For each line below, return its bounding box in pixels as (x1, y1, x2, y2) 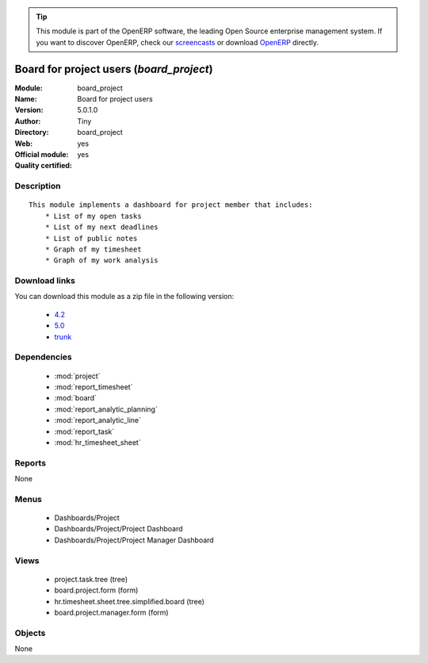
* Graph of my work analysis (44, 256, 159, 265)
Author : (14, 116, 41, 126)
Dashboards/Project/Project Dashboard (54, 524, 183, 534)
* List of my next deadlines (44, 223, 159, 232)
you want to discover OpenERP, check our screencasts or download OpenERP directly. (36, 37, 319, 47)
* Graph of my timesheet (44, 244, 142, 254)
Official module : (14, 150, 69, 159)
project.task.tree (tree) (54, 574, 128, 584)
